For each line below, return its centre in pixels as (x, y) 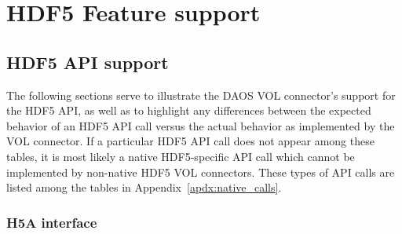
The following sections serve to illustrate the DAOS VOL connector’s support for (201, 95)
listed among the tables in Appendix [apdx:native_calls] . (144, 187)
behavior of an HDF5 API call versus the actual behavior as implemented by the (201, 125)
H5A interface (52, 222)
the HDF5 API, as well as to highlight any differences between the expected (189, 110)
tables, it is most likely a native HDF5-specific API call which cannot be (181, 156)
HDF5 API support (88, 62)
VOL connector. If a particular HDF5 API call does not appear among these (190, 141)
